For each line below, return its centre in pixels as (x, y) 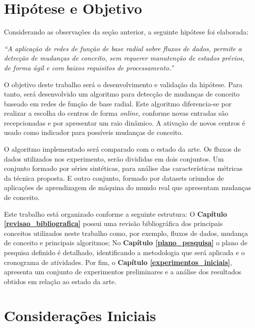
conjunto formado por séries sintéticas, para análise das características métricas (123, 168)
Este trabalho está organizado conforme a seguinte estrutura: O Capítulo (116, 213)
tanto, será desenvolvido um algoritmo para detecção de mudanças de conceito (122, 94)
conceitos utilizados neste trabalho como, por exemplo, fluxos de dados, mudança (126, 233)
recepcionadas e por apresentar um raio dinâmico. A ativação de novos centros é (125, 122)
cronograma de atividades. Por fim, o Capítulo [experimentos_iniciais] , (118, 262)
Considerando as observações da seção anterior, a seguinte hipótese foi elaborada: (126, 32)
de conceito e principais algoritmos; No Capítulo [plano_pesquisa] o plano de (126, 243)
